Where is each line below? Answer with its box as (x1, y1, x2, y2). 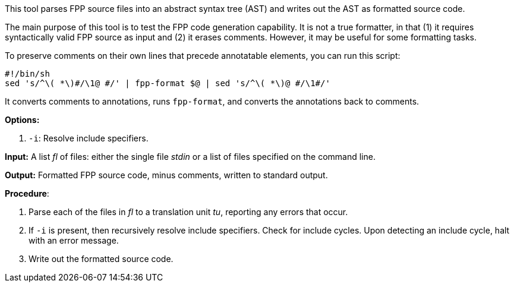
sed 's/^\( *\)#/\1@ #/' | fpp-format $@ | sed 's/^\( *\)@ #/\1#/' (5, 78, 330, 88)
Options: (5, 115, 40, 125)
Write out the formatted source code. (29, 254, 174, 264)
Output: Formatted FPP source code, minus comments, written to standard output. (5, 170, 328, 180)
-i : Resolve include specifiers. (29, 133, 149, 143)
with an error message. (29, 235, 119, 245)
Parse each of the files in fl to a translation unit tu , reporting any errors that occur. (29, 207, 348, 217)
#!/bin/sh (5, 69, 50, 78)
